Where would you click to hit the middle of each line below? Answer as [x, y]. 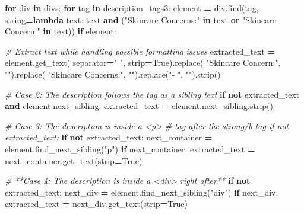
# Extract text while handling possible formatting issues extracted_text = [140, 51]
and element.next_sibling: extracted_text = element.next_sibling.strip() [139, 106]
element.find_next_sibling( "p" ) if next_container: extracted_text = [130, 148]
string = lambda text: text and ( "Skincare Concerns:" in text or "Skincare [141, 19]
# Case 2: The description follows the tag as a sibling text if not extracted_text [152, 94]
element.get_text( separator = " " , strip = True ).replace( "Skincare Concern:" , [143, 63]
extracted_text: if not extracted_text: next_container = [109, 137]
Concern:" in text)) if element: [61, 31]
